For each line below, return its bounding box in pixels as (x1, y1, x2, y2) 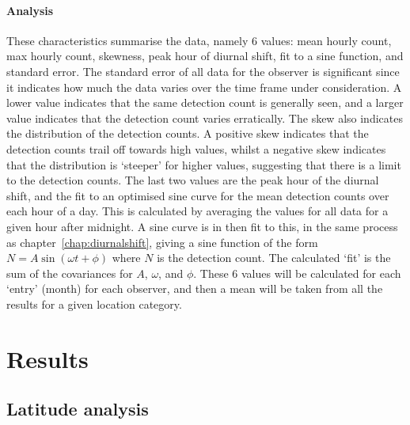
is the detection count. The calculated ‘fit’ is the (157, 249, 391, 266)
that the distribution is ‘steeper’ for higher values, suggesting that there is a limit (6, 156, 401, 173)
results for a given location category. (6, 295, 182, 312)
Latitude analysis (6, 397, 149, 421)
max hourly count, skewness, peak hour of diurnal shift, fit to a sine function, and (6, 47, 404, 64)
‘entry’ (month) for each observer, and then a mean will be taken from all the (6, 280, 383, 297)
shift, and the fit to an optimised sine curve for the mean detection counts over (6, 187, 389, 203)
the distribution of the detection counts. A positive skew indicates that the (6, 125, 369, 142)
